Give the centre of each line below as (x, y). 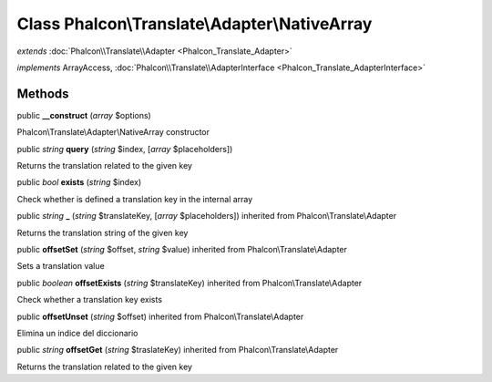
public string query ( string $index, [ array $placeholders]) (125, 149)
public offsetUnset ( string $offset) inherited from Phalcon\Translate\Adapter (160, 316)
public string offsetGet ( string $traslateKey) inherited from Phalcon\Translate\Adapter (178, 350)
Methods (43, 93)
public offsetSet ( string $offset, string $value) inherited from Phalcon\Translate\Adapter (182, 249)
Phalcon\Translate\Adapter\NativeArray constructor (113, 132)
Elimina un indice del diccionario (77, 333)
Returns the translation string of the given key (102, 232)
